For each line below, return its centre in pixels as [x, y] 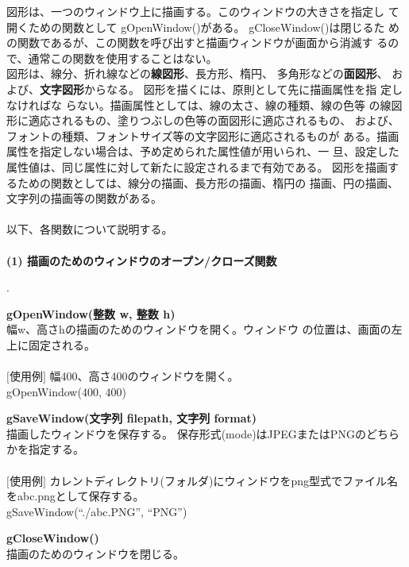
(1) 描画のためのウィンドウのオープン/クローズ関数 [142, 260]
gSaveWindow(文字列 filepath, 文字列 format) [131, 418]
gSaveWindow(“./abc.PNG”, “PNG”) [97, 511]
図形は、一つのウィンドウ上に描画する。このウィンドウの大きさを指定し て [203, 11]
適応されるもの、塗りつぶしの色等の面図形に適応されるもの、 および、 [214, 120]
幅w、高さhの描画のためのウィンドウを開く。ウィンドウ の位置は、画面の [199, 329]
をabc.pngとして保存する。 [75, 496]
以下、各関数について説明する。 [90, 229]
